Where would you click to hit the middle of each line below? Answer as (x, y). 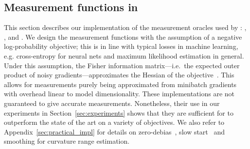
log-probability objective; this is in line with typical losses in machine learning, (121, 46)
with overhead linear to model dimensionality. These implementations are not (119, 94)
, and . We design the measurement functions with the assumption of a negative (123, 37)
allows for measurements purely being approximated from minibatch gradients (120, 84)
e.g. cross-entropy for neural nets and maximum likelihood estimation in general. (124, 55)
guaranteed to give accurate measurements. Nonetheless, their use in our (112, 103)
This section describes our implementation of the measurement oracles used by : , (125, 27)
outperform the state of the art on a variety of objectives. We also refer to (114, 122)
